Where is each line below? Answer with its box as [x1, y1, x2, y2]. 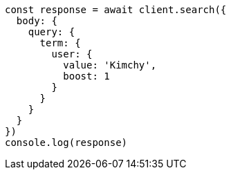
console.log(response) [5, 137, 128, 148]
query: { [28, 26, 75, 37]
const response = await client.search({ [5, 4, 227, 15]
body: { [16, 15, 57, 26]
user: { [51, 48, 93, 59]
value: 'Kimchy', [63, 59, 157, 71]
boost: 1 [63, 71, 110, 82]
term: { [39, 37, 81, 48]
